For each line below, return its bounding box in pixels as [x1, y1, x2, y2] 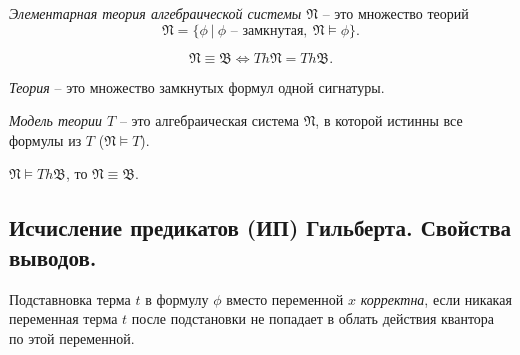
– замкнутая [230, 23, 304, 38]
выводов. [9, 241, 97, 272]
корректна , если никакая [360, 288, 512, 309]
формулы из [9, 129, 82, 150]
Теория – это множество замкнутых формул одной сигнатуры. [9, 76, 385, 97]
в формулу [145, 288, 209, 309]
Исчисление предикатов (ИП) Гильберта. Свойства [9, 212, 512, 243]
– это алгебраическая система [119, 110, 300, 131]
